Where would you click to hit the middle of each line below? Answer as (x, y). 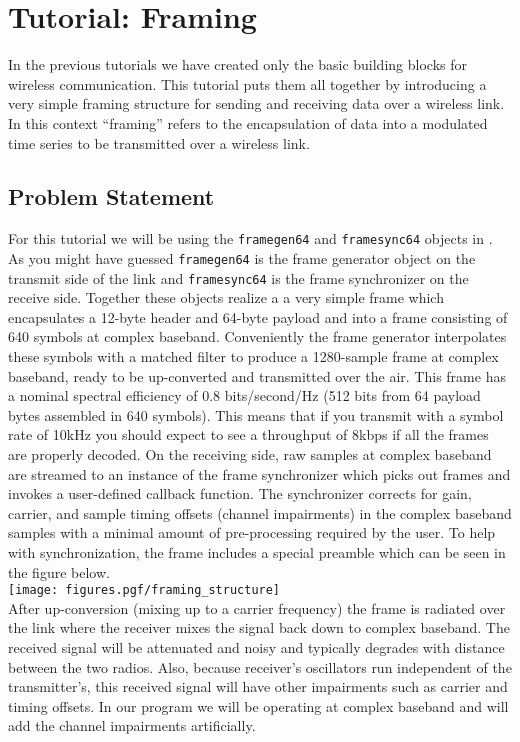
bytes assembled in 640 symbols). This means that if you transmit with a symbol (256, 414)
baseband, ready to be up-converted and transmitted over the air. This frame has (257, 375)
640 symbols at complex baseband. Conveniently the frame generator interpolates (257, 336)
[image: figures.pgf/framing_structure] (144, 590)
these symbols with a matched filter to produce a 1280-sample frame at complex (253, 356)
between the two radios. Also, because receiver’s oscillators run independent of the (260, 666)
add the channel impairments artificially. (132, 725)
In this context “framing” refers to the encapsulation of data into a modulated (248, 122)
